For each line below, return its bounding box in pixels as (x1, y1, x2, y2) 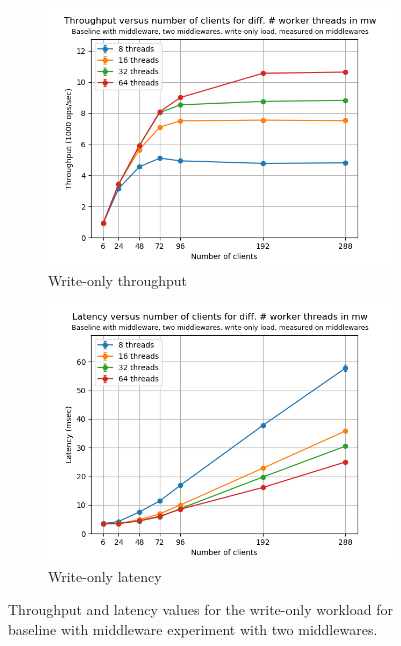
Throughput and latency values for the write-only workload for (8, 599, 393, 620)
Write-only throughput (48, 269, 187, 290)
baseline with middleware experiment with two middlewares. (8, 618, 378, 639)
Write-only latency (48, 565, 162, 586)
